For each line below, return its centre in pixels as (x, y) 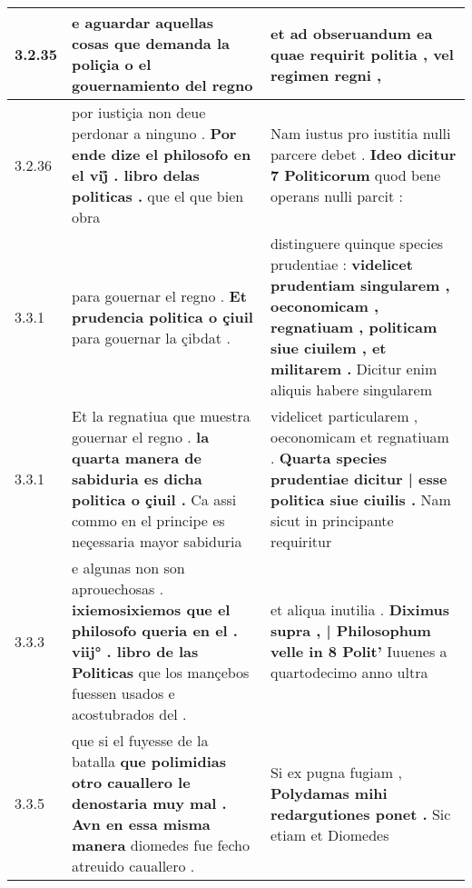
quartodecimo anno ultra (349, 672)
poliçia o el (112, 64)
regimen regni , (326, 75)
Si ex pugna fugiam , (336, 772)
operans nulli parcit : (336, 196)
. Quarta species (328, 458)
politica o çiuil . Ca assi (154, 499)
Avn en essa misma (141, 824)
